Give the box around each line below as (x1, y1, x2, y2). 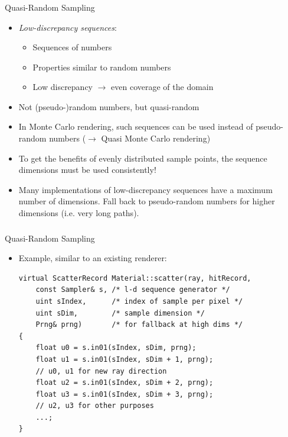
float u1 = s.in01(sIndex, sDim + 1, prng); (35, 355, 214, 364)
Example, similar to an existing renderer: (18, 252, 167, 264)
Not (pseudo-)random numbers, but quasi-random (18, 100, 199, 113)
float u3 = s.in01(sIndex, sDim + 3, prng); (35, 390, 214, 399)
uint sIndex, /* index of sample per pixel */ (35, 297, 243, 306)
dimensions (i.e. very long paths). (18, 207, 139, 219)
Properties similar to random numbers (32, 60, 171, 73)
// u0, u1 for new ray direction (35, 367, 167, 375)
